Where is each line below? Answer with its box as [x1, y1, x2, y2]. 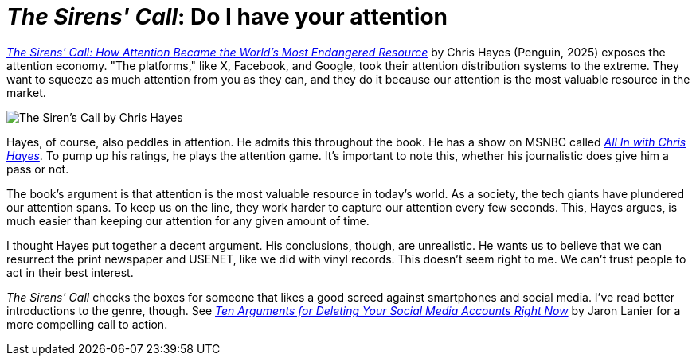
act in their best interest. [6, 265, 134, 279]
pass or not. [6, 162, 69, 176]
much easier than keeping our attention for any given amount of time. [6, 213, 370, 228]
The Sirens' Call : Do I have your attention [6, 3, 448, 30]
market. [6, 85, 46, 99]
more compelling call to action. [6, 317, 168, 331]
